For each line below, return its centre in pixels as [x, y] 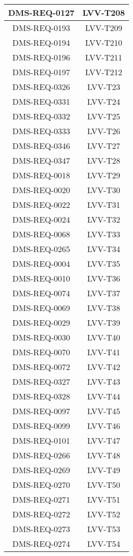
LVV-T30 [104, 190]
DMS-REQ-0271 [41, 499]
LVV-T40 [104, 337]
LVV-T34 [104, 249]
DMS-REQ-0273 [41, 529]
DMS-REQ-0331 [41, 101]
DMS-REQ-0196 [41, 57]
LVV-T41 [104, 352]
